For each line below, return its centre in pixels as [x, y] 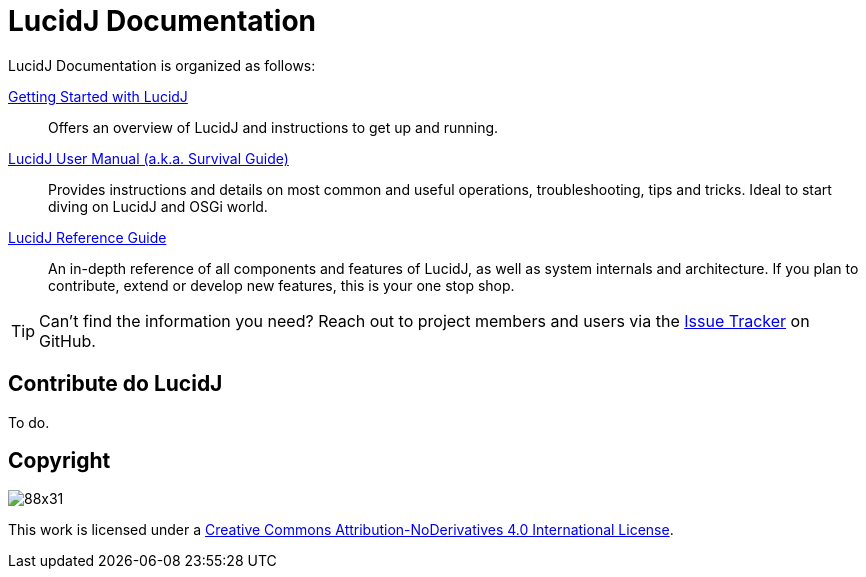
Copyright [59, 461]
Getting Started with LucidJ [98, 96]
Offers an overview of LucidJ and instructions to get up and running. [273, 127]
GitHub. [67, 340]
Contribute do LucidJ [115, 384]
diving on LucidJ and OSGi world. [158, 206]
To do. [29, 422]
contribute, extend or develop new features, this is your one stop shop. [281, 285]
